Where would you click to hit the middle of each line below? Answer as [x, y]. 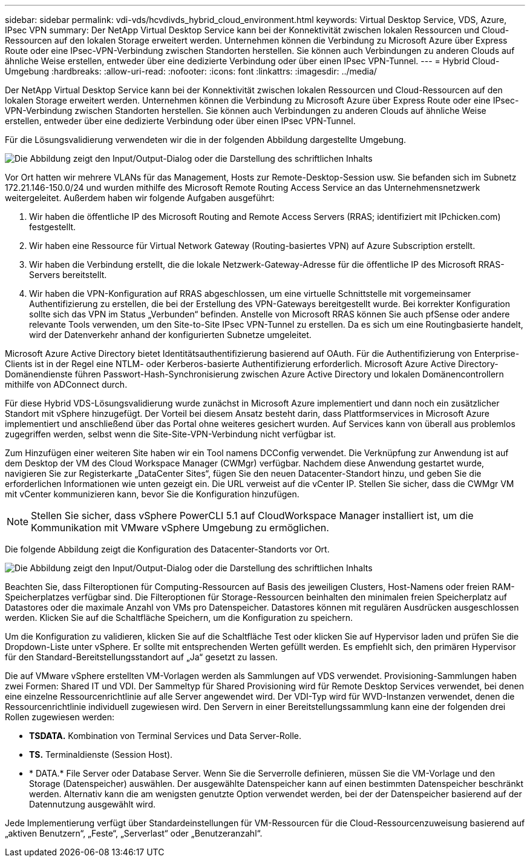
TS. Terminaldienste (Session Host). [101, 754]
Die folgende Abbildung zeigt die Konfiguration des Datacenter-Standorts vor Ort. [167, 549]
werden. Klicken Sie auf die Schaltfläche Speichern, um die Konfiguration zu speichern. [179, 618]
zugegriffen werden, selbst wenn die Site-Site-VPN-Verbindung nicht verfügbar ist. [171, 434]
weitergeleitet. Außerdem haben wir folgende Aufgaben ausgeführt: [140, 198]
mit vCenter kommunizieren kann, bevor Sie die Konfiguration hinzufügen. [152, 494]
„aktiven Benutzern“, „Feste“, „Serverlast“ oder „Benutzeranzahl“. [134, 833]
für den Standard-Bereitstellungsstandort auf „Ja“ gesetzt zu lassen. [141, 657]
